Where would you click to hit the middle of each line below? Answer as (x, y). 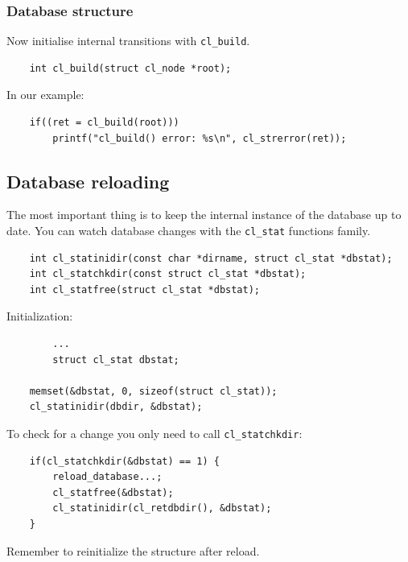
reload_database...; (107, 477)
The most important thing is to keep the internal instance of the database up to (204, 215)
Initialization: (40, 316)
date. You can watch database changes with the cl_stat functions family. (189, 231)
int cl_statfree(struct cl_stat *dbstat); (144, 289)
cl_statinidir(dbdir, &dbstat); (116, 407)
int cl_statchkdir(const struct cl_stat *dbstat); (168, 274)
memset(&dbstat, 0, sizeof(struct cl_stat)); (153, 391)
